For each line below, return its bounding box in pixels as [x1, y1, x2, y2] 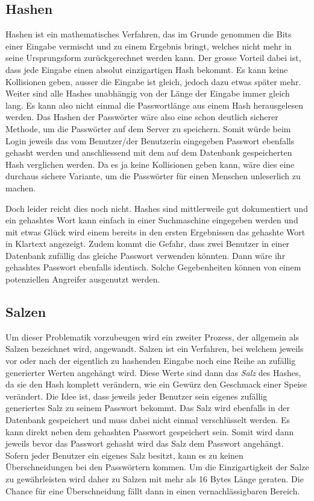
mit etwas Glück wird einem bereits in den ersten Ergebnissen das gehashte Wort [5, 225, 306, 238]
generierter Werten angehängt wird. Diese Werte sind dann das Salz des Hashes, [5, 366, 301, 378]
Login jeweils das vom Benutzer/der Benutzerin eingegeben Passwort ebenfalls [5, 134, 295, 147]
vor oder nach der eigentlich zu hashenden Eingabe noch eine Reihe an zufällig [5, 354, 296, 367]
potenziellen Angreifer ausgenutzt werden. [5, 273, 160, 286]
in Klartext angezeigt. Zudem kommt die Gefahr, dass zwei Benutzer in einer [5, 237, 290, 250]
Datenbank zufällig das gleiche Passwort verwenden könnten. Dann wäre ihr [5, 249, 286, 261]
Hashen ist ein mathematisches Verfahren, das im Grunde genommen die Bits [5, 28, 292, 40]
